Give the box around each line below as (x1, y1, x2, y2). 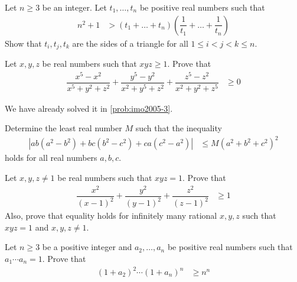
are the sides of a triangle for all (72, 37, 188, 49)
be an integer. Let (42, 1, 107, 13)
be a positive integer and (42, 241, 132, 253)
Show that (5, 37, 42, 49)
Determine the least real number (5, 122, 122, 134)
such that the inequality (135, 122, 222, 134)
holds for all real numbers (5, 151, 97, 164)
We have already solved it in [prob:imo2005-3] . (5, 102, 173, 114)
